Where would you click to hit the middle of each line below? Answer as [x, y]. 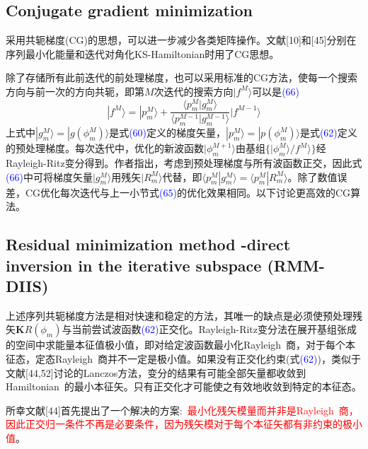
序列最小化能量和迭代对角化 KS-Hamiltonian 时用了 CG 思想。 [143, 53]
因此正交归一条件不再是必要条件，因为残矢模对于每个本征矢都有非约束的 [174, 424]
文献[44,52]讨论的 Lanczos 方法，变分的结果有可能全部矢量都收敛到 [156, 372]
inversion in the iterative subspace [134, 265]
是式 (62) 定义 [328, 133]
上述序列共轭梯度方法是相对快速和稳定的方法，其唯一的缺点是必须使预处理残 [184, 315]
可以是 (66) [276, 91]
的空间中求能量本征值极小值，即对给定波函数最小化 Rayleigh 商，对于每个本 [181, 345]
